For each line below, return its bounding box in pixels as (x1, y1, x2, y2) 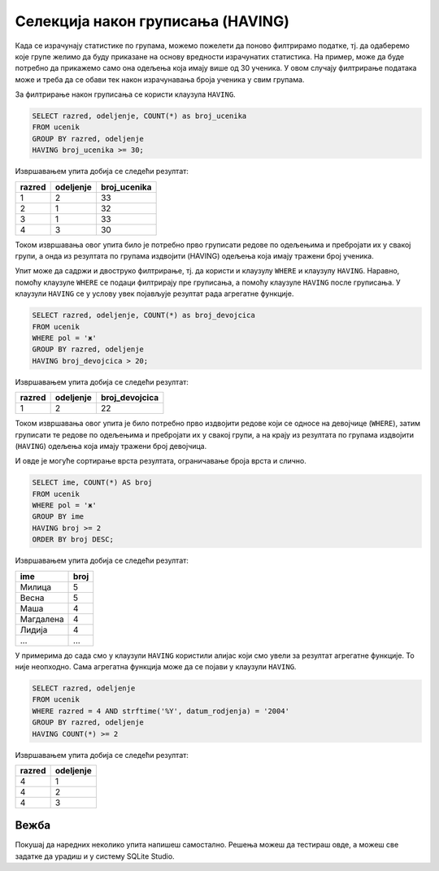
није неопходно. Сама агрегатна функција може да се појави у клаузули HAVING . (15, 662, 297, 671)
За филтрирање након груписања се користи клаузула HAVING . (15, 89, 236, 99)
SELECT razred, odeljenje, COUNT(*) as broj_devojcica (32, 311, 255, 320)
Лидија (20, 624, 48, 635)
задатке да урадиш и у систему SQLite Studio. (15, 851, 175, 861)
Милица (20, 581, 52, 593)
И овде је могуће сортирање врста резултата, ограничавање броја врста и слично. (15, 456, 306, 466)
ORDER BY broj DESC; (32, 535, 114, 544)
